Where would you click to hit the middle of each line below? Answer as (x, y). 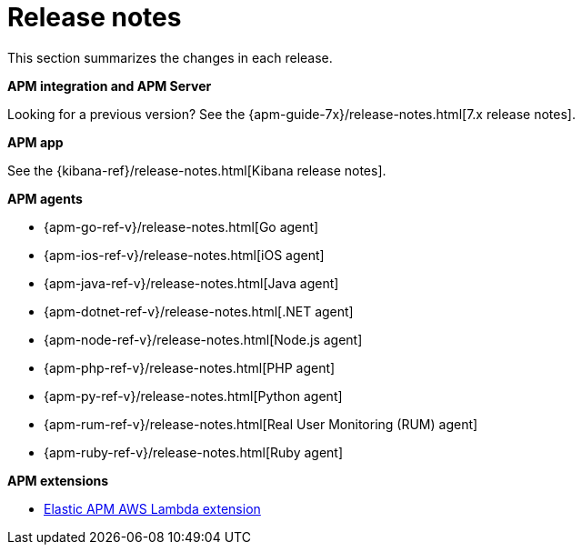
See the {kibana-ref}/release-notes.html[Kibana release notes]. (197, 170)
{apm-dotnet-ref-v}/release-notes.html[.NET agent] (199, 311)
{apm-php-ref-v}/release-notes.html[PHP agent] (190, 367)
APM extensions (58, 480)
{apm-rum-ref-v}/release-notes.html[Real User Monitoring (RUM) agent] (261, 424)
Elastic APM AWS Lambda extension (152, 508)
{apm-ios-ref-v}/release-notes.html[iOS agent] (184, 255)
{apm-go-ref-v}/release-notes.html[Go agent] (181, 226)
